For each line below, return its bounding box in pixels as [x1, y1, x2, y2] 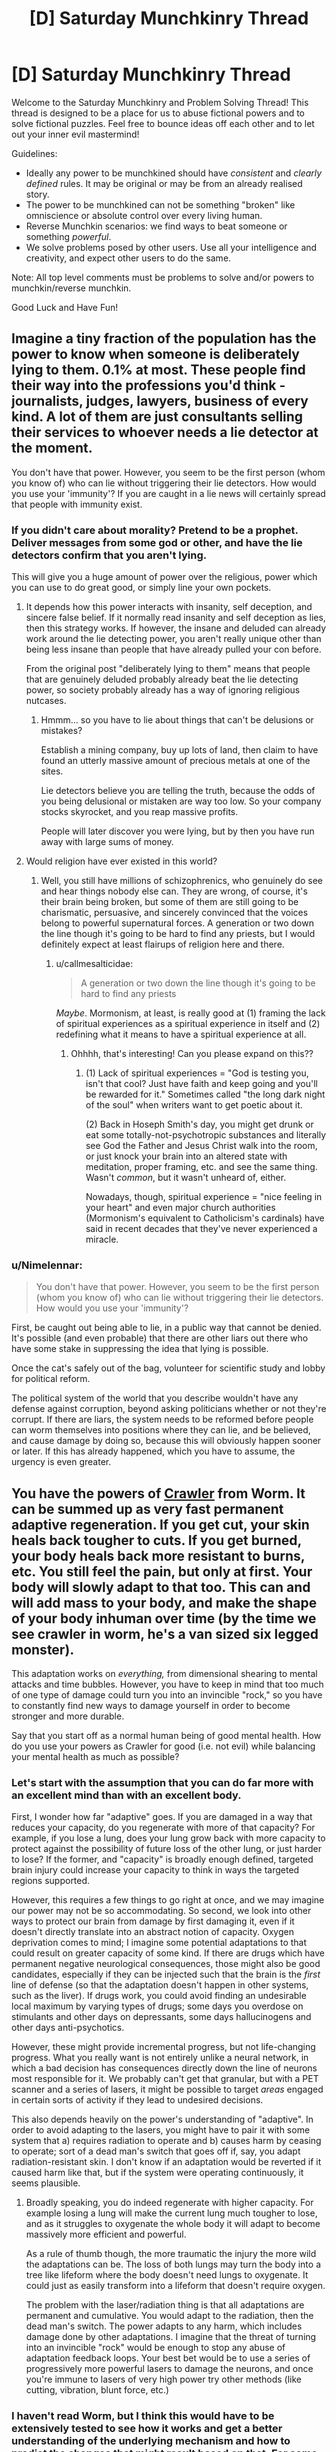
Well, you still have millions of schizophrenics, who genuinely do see [40, 875, 323, 887]
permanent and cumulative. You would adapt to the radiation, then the [25, 2310, 314, 2322]
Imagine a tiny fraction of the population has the [11, 330, 317, 347]
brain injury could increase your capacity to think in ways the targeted [11, 1864, 300, 1876]
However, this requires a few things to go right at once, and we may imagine [11, 1894, 325, 1906]
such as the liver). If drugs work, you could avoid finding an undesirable [11, 1990, 307, 2002]
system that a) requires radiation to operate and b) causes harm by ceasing [11, 2135, 322, 2147]
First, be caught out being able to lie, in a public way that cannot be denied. [11, 1322, 322, 1334]
